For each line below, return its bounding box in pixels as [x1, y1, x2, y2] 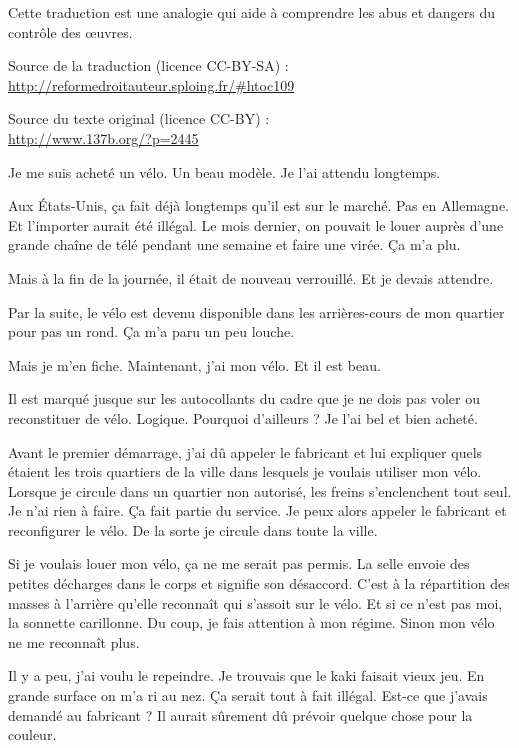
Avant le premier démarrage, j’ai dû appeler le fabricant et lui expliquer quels [8, 441, 483, 462]
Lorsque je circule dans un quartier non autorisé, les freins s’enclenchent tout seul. [8, 480, 512, 501]
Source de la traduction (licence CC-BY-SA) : [8, 55, 289, 76]
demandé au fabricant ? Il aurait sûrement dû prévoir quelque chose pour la [8, 704, 473, 725]
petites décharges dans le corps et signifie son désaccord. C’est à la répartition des [8, 573, 510, 594]
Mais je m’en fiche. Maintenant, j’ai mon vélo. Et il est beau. [8, 354, 381, 375]
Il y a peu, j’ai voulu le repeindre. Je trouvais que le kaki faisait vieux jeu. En [8, 665, 485, 686]
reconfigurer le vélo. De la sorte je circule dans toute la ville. [8, 519, 378, 540]
